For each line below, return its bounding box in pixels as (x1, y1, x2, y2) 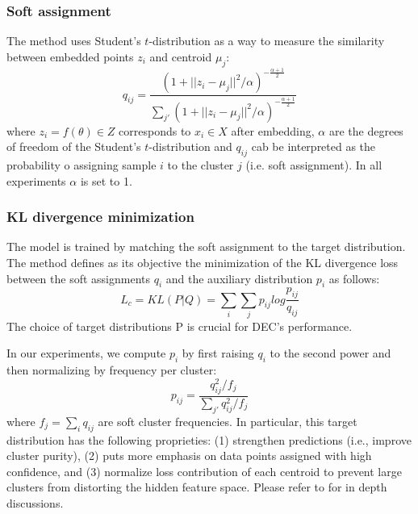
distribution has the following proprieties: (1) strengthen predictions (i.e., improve (6, 431, 412, 448)
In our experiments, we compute (6, 345, 166, 361)
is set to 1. (80, 172, 132, 189)
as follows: (328, 270, 380, 286)
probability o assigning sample (6, 156, 157, 173)
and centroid (149, 48, 212, 65)
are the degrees (328, 122, 403, 139)
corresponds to (119, 122, 191, 139)
